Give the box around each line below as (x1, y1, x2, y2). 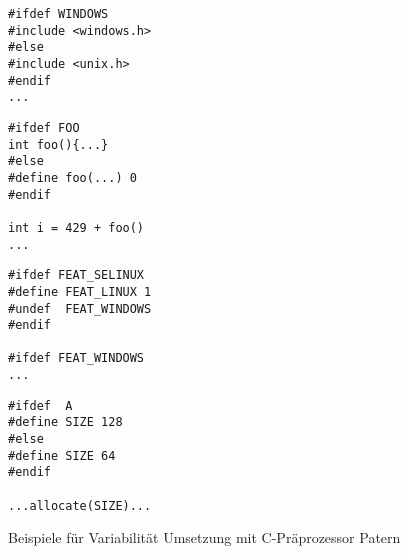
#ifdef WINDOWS (8, 7, 109, 21)
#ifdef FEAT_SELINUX (8, 268, 145, 283)
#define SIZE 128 (8, 415, 123, 430)
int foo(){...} (8, 137, 109, 152)
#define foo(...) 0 (8, 170, 137, 185)
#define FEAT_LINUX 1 (8, 284, 152, 299)
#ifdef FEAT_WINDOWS (8, 351, 145, 366)
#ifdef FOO (8, 120, 80, 135)
